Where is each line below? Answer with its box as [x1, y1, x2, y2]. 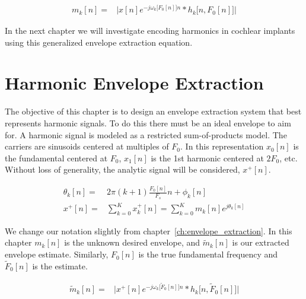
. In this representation [180, 140, 264, 152]
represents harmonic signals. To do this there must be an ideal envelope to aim [5, 117, 291, 129]
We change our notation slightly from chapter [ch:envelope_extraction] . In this [5, 224, 292, 237]
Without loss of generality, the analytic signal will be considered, [5, 163, 240, 176]
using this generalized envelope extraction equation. [5, 36, 193, 48]
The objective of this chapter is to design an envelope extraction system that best [5, 105, 302, 117]
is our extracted [232, 236, 289, 249]
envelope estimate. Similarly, [5, 248, 109, 260]
